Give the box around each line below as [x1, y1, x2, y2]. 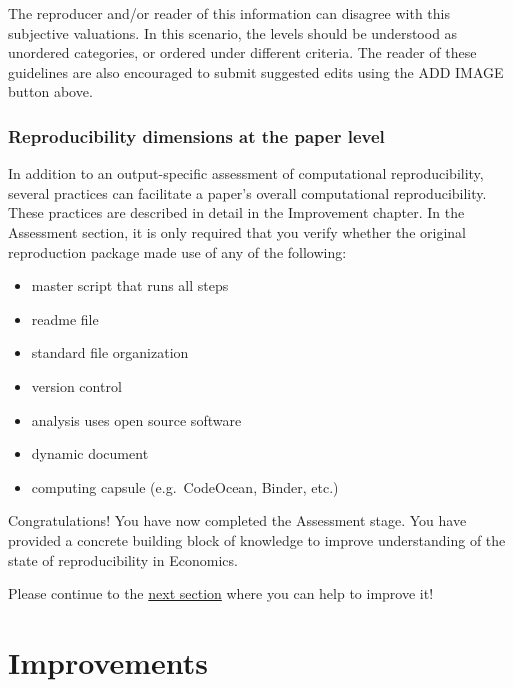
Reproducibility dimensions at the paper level [8, 123, 385, 148]
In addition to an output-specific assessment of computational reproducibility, [8, 163, 484, 184]
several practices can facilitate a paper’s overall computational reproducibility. [8, 182, 487, 203]
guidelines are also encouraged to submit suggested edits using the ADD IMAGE [8, 61, 504, 82]
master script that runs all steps [31, 275, 229, 296]
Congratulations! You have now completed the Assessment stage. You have [8, 510, 467, 531]
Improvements [8, 641, 209, 682]
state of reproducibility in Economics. [8, 549, 238, 570]
